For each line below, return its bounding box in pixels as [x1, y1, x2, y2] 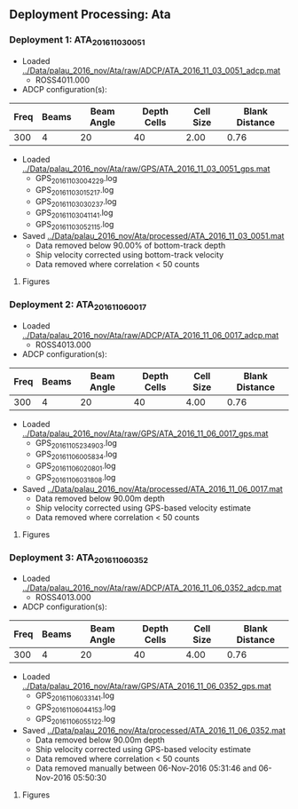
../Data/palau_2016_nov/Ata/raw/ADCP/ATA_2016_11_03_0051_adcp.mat [21, 65, 281, 75]
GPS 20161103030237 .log [35, 195, 117, 209]
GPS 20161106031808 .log [35, 472, 116, 485]
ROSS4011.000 [35, 75, 90, 85]
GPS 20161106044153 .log [35, 702, 116, 714]
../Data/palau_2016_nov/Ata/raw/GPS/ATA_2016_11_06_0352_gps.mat [21, 681, 272, 692]
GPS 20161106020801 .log [35, 461, 116, 473]
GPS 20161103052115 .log [35, 219, 114, 232]
